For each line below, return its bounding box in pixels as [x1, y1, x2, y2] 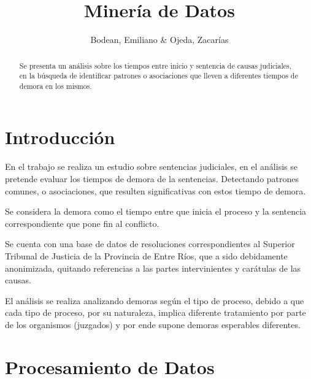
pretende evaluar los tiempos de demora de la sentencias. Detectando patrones [5, 172, 299, 185]
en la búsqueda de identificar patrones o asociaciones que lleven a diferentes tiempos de [19, 71, 298, 81]
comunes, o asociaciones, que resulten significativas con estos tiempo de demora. [5, 184, 306, 197]
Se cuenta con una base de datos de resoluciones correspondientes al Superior [5, 237, 295, 250]
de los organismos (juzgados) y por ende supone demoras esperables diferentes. [5, 318, 301, 331]
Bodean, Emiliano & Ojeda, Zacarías [90, 33, 229, 46]
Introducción [5, 124, 115, 150]
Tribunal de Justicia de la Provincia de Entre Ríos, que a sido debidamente [5, 249, 288, 262]
